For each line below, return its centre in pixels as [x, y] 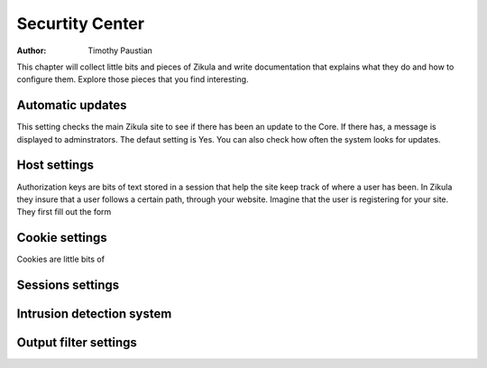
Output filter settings [77, 343]
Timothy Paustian [120, 51]
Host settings [55, 166]
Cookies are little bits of [61, 259]
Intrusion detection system [94, 314]
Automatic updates [72, 105]
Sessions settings [68, 285]
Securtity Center [80, 23]
